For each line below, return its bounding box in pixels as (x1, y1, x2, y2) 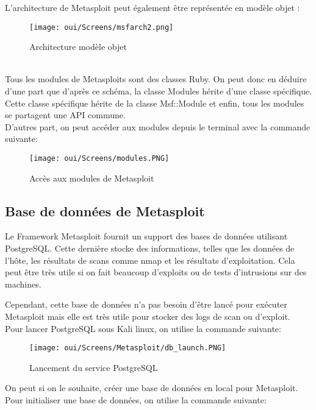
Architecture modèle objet (29, 40, 127, 53)
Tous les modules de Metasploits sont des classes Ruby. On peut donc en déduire (5, 72, 307, 85)
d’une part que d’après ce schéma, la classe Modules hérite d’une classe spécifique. (5, 85, 312, 97)
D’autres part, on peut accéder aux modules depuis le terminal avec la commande (5, 120, 311, 133)
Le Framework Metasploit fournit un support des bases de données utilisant (5, 230, 288, 242)
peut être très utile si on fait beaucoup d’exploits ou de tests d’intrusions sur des (5, 266, 307, 278)
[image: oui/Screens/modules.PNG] (29, 154, 170, 163)
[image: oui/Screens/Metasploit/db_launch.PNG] (29, 344, 226, 353)
